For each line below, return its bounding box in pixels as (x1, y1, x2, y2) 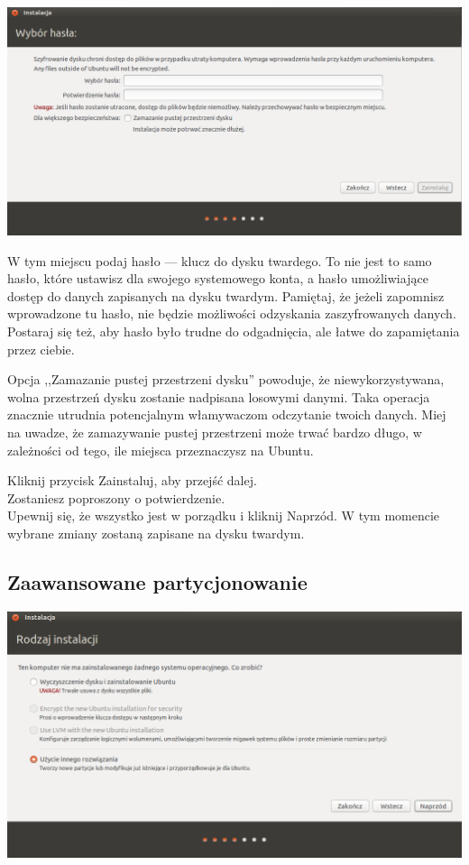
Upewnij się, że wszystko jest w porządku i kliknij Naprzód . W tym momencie (7, 506, 440, 525)
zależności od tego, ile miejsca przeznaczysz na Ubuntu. (7, 440, 314, 459)
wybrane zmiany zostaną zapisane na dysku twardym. (7, 523, 305, 542)
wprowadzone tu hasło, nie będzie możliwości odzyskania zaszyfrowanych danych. (7, 304, 456, 323)
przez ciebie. (7, 339, 75, 358)
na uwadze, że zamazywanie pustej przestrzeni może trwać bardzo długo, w (7, 422, 422, 441)
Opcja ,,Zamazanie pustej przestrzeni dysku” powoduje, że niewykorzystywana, (7, 370, 445, 389)
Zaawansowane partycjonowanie (7, 567, 308, 595)
